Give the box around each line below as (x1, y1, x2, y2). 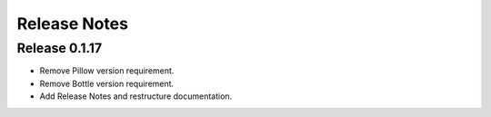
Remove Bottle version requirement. (39, 78, 175, 89)
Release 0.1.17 (16, 40, 103, 56)
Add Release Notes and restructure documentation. (39, 91, 233, 102)
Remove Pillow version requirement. (39, 65, 175, 76)
